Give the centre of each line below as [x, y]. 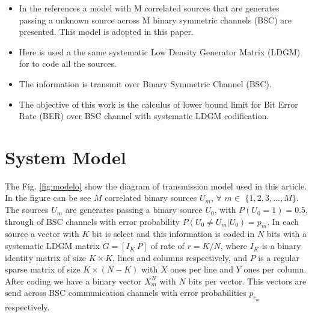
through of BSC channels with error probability [93, 221]
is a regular [279, 257]
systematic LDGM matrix [52, 246]
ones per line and [202, 269]
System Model [66, 157]
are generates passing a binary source [134, 210]
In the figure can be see [48, 198]
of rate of [167, 246]
